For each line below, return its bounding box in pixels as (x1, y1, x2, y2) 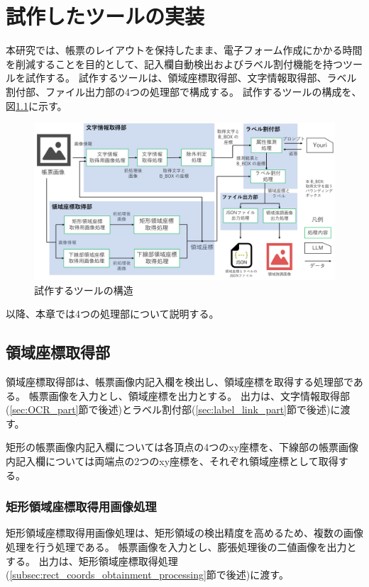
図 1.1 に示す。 (6, 98, 67, 113)
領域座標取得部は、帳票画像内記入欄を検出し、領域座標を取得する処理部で (6, 374, 353, 389)
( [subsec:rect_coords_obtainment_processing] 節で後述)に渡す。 (6, 567, 289, 582)
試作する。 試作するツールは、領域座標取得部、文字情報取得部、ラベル (25, 70, 357, 85)
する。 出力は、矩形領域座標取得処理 (6, 553, 178, 568)
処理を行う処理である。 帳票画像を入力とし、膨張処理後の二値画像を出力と (6, 539, 357, 554)
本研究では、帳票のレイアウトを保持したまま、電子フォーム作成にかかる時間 (6, 43, 363, 57)
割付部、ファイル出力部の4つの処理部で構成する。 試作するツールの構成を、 (6, 84, 362, 99)
